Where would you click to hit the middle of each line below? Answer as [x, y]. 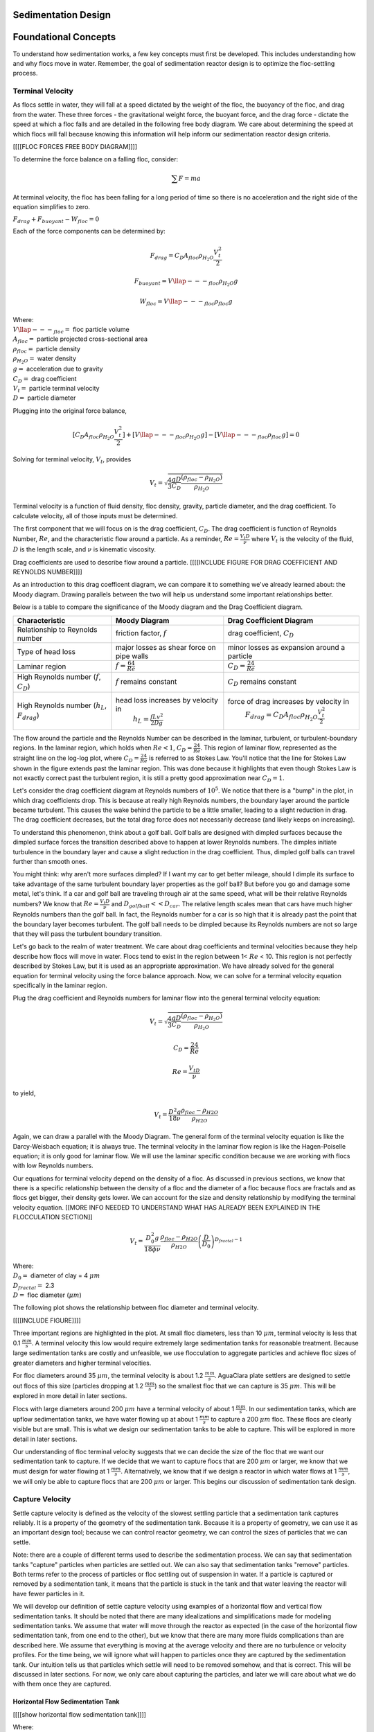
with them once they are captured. [62, 1684]
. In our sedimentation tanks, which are [301, 1408]
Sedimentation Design [62, 15]
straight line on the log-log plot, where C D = [76, 759]
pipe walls [132, 656]
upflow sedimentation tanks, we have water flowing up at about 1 [105, 1419]
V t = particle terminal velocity [56, 389]
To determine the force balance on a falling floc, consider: [96, 159]
